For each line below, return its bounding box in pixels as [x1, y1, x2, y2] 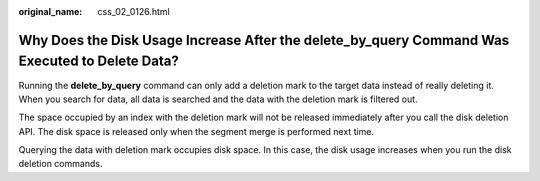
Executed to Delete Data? [18, 53, 179, 70]
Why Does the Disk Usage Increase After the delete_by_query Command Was [18, 31, 510, 49]
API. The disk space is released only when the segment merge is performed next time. [18, 125, 375, 137]
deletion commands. [18, 158, 103, 170]
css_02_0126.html [97, 6, 170, 17]
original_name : [18, 6, 83, 17]
